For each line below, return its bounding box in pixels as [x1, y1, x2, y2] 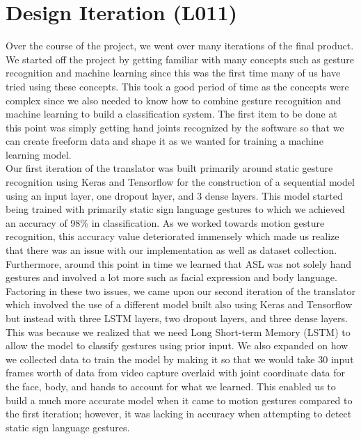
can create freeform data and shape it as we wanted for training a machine [6, 134, 323, 148]
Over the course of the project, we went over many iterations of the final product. [6, 38, 354, 53]
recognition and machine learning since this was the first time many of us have [6, 65, 341, 80]
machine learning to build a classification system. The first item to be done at [6, 106, 337, 121]
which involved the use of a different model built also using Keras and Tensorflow [6, 297, 353, 312]
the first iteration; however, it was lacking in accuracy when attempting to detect [6, 406, 352, 421]
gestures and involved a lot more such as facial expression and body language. [6, 270, 337, 285]
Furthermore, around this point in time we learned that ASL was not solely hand [6, 256, 352, 271]
